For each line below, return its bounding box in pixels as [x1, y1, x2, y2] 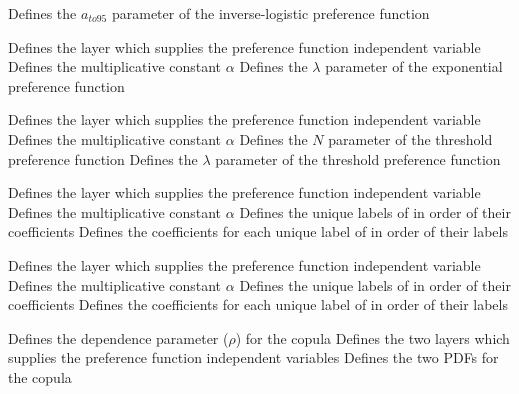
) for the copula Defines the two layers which [235, 327, 510, 348]
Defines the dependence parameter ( [8, 327, 229, 348]
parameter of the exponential [325, 56, 503, 77]
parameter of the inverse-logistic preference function [111, 3, 430, 23]
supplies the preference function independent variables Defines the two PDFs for [8, 347, 499, 368]
